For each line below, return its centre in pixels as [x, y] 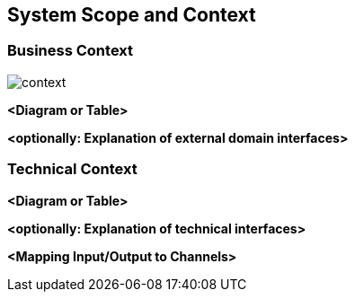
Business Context [71, 51]
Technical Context [72, 169]
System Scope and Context [132, 15]
